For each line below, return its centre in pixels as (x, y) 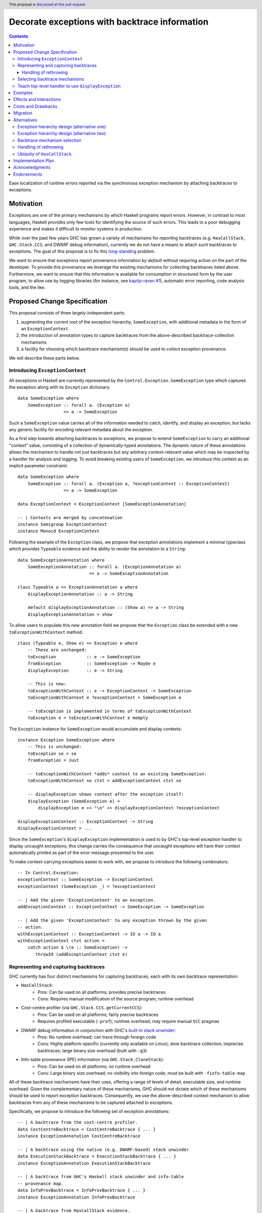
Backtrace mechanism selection (50, 140)
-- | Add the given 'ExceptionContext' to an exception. (87, 900)
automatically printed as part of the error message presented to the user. (82, 853)
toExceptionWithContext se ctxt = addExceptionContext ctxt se (104, 781)
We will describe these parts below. (44, 358)
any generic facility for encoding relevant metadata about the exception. (81, 430)
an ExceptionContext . (45, 328)
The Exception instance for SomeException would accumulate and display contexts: (95, 729)
